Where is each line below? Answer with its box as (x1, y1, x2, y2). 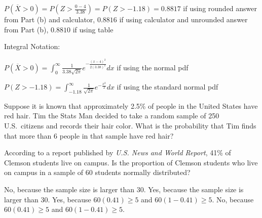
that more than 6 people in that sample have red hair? (4, 130, 174, 141)
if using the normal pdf (117, 62, 189, 72)
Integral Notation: (4, 41, 60, 52)
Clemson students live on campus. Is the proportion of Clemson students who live (4, 157, 258, 167)
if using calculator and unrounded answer (119, 14, 248, 24)
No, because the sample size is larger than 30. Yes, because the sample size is (4, 184, 244, 194)
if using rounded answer (183, 3, 257, 13)
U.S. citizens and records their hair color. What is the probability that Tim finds (4, 120, 256, 130)
